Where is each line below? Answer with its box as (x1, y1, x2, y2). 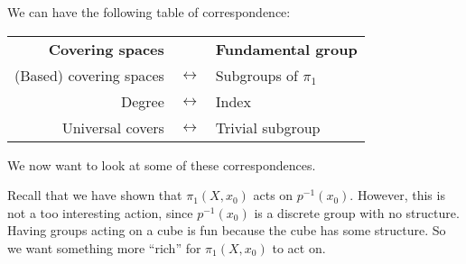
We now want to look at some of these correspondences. (7, 155, 316, 174)
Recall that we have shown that (7, 186, 182, 205)
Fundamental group (215, 38, 358, 59)
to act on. (272, 238, 326, 257)
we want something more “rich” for (7, 238, 201, 257)
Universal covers (61, 116, 164, 138)
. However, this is (349, 186, 445, 205)
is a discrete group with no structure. (254, 203, 460, 222)
